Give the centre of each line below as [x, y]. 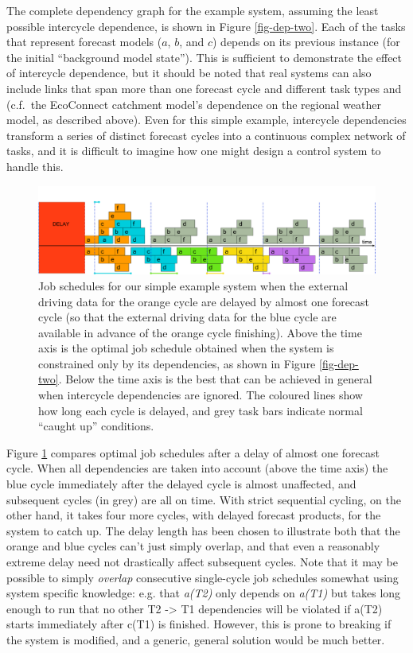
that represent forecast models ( [84, 42]
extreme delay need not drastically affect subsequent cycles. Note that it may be [202, 562]
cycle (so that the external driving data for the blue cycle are [187, 317]
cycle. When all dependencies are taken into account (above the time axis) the [197, 468]
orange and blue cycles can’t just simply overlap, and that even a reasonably [193, 546]
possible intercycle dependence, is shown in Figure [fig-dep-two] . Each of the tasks [206, 26]
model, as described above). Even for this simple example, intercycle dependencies [206, 120]
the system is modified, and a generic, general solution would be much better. [196, 639]
